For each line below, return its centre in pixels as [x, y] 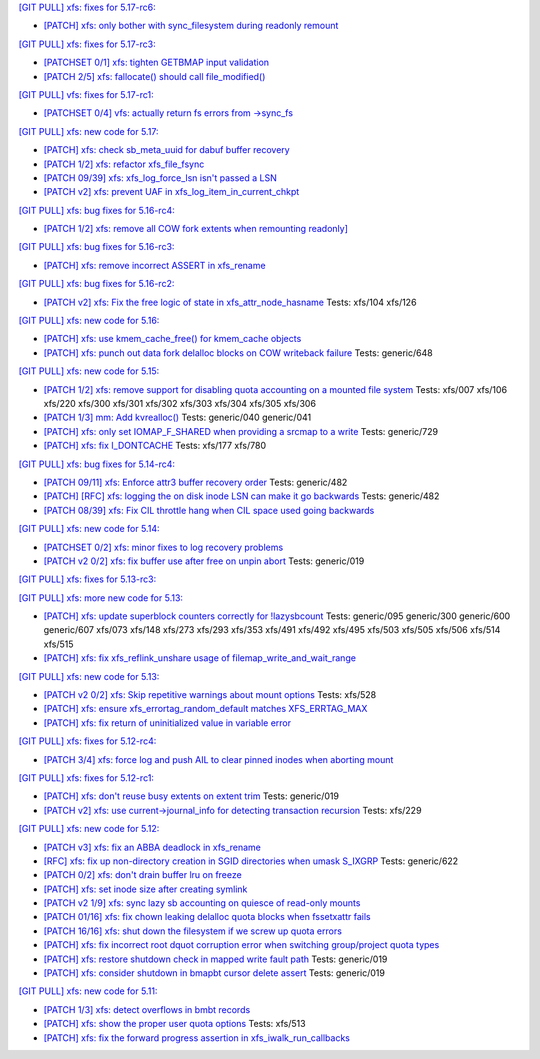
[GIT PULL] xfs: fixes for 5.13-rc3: [87, 579]
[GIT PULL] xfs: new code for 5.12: [89, 829]
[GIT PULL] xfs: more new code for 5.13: [101, 597]
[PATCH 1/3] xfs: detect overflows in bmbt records [147, 1009]
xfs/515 [58, 644]
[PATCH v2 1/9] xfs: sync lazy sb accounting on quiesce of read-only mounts [202, 903]
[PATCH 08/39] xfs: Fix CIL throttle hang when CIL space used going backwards [209, 510]
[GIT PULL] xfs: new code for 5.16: [89, 321]
